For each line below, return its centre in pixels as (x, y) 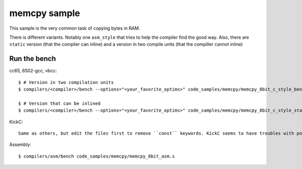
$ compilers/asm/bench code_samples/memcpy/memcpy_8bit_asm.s (97, 156)
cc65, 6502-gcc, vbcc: (33, 71)
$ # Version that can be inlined (59, 103)
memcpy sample (45, 13)
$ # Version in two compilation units (66, 82)
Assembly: (20, 145)
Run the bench (33, 59)
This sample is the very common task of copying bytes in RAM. (75, 28)
